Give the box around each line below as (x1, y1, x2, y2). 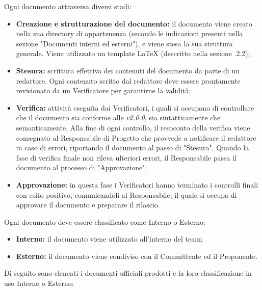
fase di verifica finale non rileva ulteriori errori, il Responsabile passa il (16, 152, 237, 163)
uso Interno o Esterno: (4, 278, 74, 288)
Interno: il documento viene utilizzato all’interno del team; (16, 233, 203, 244)
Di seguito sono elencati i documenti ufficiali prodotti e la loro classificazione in (4, 268, 252, 278)
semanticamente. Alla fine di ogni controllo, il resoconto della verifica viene (16, 122, 250, 133)
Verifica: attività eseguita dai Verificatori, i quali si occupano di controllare (16, 102, 254, 113)
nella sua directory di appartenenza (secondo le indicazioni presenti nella (16, 28, 243, 39)
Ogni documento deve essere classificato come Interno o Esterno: (4, 216, 205, 227)
